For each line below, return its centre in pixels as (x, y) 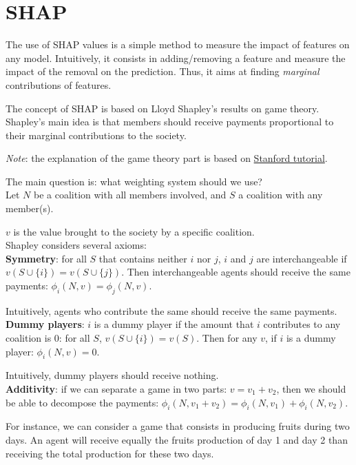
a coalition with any (281, 195)
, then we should (311, 389)
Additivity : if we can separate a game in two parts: (116, 389)
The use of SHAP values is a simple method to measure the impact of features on (178, 44)
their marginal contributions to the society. (96, 135)
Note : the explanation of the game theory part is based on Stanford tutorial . (167, 158)
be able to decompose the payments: (82, 402)
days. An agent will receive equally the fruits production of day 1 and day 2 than (177, 439)
